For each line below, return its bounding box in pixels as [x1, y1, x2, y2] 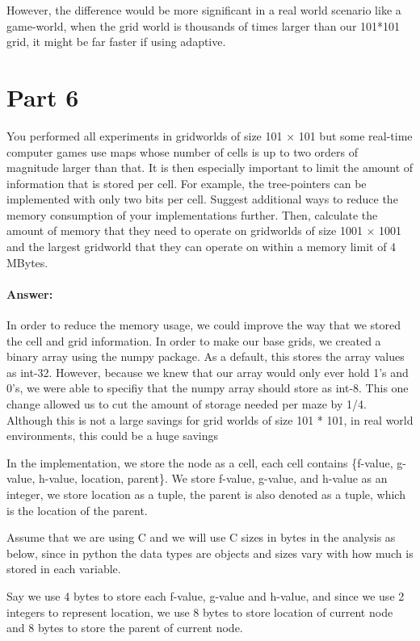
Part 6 [6, 80, 79, 113]
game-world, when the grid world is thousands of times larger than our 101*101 [6, 17, 401, 34]
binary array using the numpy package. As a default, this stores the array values [6, 348, 405, 365]
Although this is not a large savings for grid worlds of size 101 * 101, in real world [6, 411, 414, 428]
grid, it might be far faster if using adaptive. [6, 33, 226, 50]
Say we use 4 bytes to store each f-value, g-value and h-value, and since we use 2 [6, 587, 405, 604]
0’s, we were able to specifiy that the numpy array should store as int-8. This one [6, 379, 409, 396]
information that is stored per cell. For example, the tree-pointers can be [6, 174, 367, 191]
